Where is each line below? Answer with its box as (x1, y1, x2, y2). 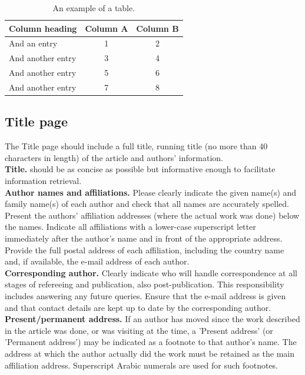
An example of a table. (52, 2, 135, 14)
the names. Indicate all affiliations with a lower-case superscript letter (5, 220, 256, 233)
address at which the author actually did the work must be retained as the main (5, 347, 295, 359)
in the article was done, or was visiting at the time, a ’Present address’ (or (5, 324, 273, 336)
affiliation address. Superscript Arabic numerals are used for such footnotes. (5, 359, 279, 371)
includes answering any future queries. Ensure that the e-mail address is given (5, 289, 286, 302)
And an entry (9, 37, 58, 49)
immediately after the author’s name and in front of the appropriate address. (5, 232, 283, 245)
